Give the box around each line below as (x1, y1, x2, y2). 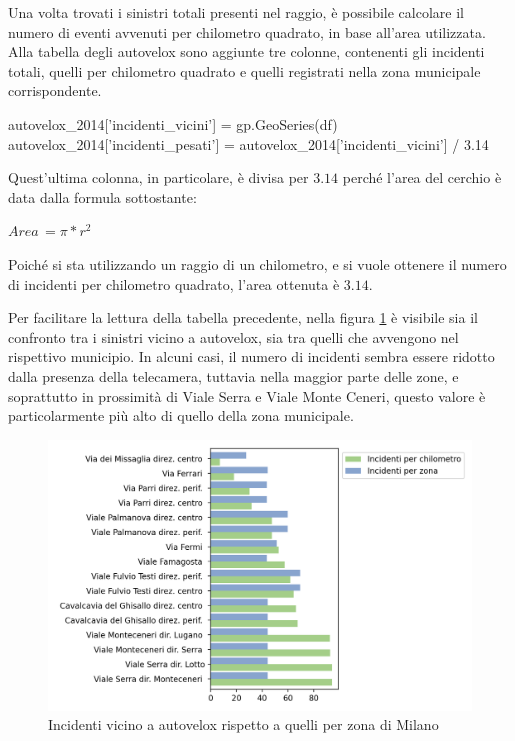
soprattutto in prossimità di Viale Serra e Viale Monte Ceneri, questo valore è (8, 385, 486, 406)
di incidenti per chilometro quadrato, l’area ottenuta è (8, 273, 340, 294)
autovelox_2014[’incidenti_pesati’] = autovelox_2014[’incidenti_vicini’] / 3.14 (8, 133, 489, 154)
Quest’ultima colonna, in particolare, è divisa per (8, 167, 309, 188)
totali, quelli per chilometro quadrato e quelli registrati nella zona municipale (8, 60, 481, 81)
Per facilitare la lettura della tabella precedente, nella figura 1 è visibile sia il (8, 307, 478, 328)
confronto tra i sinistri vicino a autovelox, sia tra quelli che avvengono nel (8, 326, 459, 347)
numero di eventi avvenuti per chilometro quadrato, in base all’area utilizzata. (8, 21, 486, 42)
